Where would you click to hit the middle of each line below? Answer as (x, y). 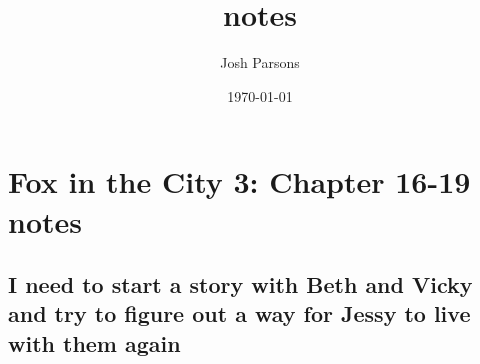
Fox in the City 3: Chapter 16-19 (239, 181)
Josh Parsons (260, 62)
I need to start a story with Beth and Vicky (240, 284)
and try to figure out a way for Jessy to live (239, 313)
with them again (94, 342)
